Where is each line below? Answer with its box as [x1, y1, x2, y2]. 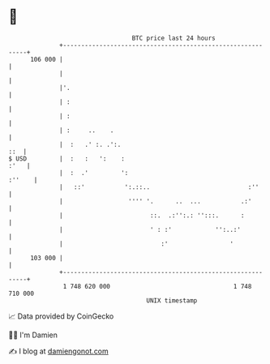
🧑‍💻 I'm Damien [8, 330, 58, 340]
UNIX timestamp [146, 296, 198, 305]
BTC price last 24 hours [131, 34, 216, 42]
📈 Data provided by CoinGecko [8, 311, 114, 321]
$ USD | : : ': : [8, 154, 126, 163]
